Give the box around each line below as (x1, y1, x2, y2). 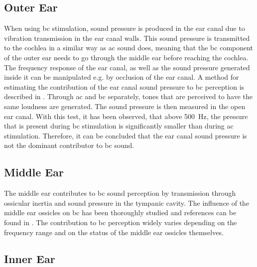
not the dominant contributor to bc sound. (4, 140, 134, 150)
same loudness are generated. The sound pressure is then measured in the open (4, 101, 246, 111)
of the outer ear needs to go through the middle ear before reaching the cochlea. (4, 52, 249, 62)
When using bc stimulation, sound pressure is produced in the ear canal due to (4, 23, 245, 33)
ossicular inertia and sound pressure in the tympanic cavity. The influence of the (4, 197, 250, 208)
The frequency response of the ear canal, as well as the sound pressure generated (4, 62, 250, 72)
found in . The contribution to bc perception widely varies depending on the (4, 217, 237, 227)
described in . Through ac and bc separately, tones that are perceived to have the (4, 91, 253, 102)
